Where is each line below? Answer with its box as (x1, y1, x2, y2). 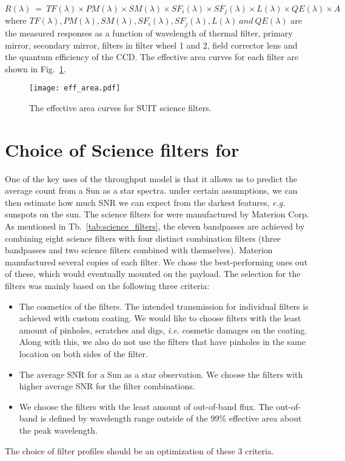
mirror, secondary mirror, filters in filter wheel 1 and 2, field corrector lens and (5, 38, 298, 51)
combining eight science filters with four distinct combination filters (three (5, 231, 281, 244)
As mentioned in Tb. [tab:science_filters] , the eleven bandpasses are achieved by (5, 220, 305, 233)
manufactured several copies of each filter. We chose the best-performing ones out (5, 255, 308, 268)
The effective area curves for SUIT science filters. (29, 101, 212, 114)
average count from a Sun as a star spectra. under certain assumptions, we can (5, 184, 298, 197)
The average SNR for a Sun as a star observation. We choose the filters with (19, 367, 303, 380)
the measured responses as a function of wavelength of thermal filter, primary (5, 26, 293, 39)
